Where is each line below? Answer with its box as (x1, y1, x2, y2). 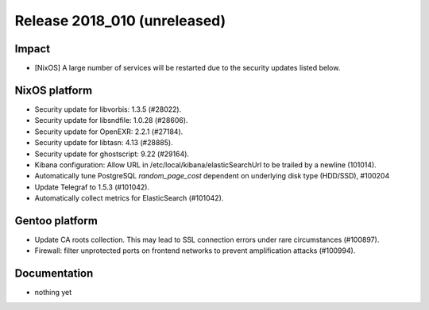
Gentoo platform (14, 214, 99, 228)
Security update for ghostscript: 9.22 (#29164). (34, 149, 190, 159)
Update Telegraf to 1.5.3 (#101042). (34, 182, 150, 192)
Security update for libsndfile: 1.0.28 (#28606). (34, 116, 188, 125)
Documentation (14, 266, 94, 281)
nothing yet (34, 288, 72, 297)
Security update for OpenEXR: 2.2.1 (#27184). (34, 127, 184, 136)
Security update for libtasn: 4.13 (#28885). (34, 138, 174, 147)
